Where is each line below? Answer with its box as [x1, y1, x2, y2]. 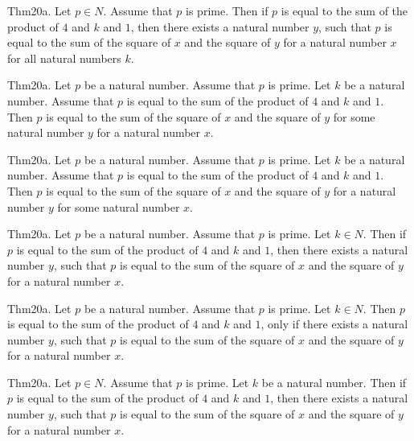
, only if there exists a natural [260, 315, 408, 332]
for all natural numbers [7, 49, 121, 66]
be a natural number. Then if [261, 373, 407, 390]
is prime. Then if [186, 2, 268, 19]
